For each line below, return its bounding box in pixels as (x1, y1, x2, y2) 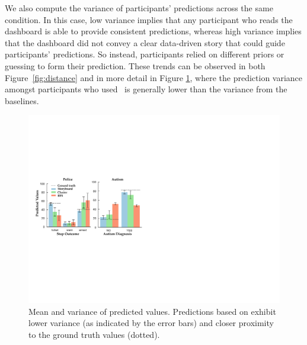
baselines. (5, 94, 39, 107)
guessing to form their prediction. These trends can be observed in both (5, 59, 266, 72)
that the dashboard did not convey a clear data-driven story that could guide (5, 36, 285, 49)
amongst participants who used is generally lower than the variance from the (5, 83, 287, 95)
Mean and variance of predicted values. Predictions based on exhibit (28, 305, 276, 317)
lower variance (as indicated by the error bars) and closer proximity (28, 317, 274, 329)
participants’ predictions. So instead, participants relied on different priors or (5, 48, 284, 60)
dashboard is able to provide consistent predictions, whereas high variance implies (5, 25, 302, 37)
